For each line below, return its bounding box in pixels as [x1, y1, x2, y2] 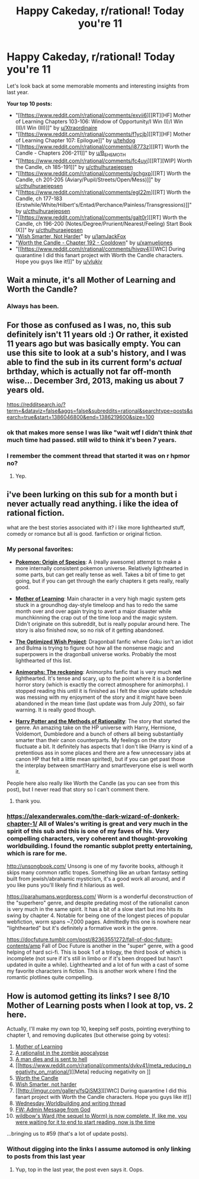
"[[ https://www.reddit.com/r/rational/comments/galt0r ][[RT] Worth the [15, 213, 187, 221]
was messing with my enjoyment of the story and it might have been [15, 694, 182, 701]
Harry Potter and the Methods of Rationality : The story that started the [15, 718, 191, 725]
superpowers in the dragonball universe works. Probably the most [15, 651, 177, 658]
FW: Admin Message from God [15, 1106, 91, 1113]
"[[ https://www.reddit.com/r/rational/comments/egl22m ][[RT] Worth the [15, 188, 191, 196]
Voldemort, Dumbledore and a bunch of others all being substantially [15, 730, 184, 737]
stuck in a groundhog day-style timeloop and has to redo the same [15, 602, 178, 609]
